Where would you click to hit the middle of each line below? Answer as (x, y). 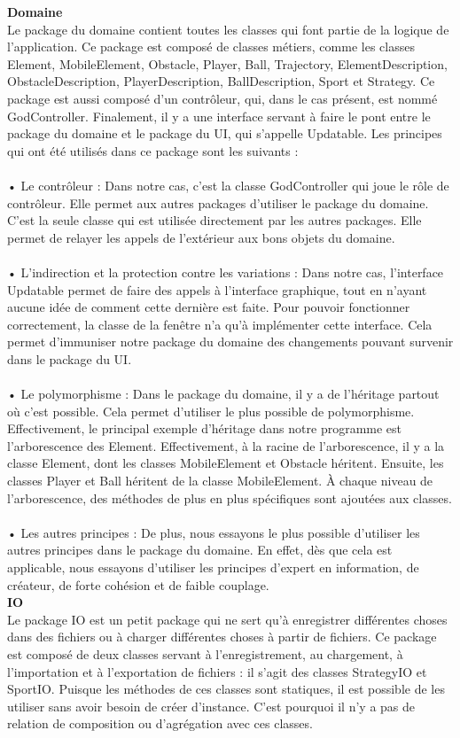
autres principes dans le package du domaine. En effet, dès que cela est (200, 550)
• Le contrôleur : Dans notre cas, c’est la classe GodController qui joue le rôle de (228, 185)
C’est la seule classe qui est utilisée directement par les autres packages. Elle (214, 220)
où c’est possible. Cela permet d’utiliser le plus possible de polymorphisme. (211, 411)
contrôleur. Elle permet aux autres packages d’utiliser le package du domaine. (218, 202)
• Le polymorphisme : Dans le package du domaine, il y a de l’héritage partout (223, 394)
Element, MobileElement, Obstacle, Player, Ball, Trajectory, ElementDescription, (227, 63)
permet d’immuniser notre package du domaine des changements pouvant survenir (230, 342)
